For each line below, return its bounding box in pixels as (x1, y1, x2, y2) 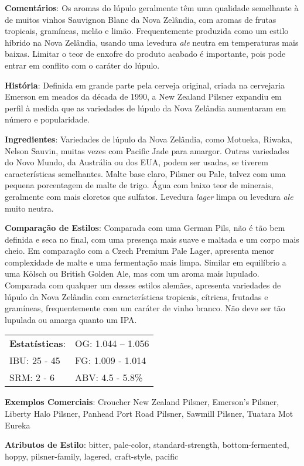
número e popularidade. (5, 113, 90, 125)
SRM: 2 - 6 (9, 370, 55, 385)
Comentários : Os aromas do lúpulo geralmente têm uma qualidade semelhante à (5, 2, 299, 13)
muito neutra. (5, 202, 54, 214)
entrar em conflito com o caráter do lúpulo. (5, 59, 160, 71)
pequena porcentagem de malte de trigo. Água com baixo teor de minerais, (5, 179, 274, 191)
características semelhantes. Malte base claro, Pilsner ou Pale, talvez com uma (5, 167, 286, 179)
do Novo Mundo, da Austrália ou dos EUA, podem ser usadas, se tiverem (5, 156, 268, 168)
